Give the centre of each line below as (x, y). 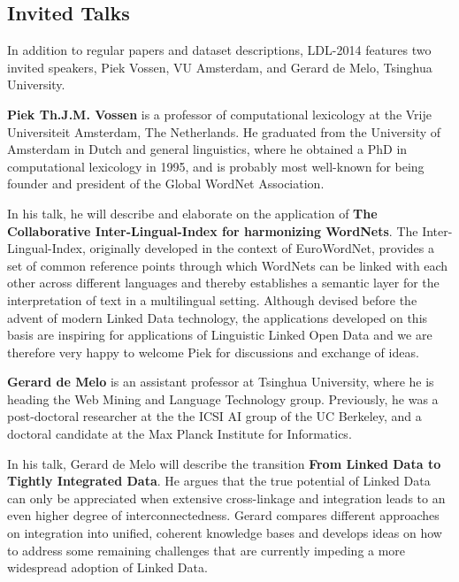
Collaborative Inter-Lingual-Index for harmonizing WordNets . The (213, 230)
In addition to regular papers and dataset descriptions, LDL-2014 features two (219, 50)
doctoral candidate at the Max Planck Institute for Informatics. (180, 434)
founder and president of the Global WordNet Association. (166, 184)
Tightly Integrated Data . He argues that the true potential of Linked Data (219, 481)
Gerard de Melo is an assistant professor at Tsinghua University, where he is (221, 382)
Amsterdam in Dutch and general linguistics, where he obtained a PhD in (207, 149)
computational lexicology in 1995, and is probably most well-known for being (216, 166)
